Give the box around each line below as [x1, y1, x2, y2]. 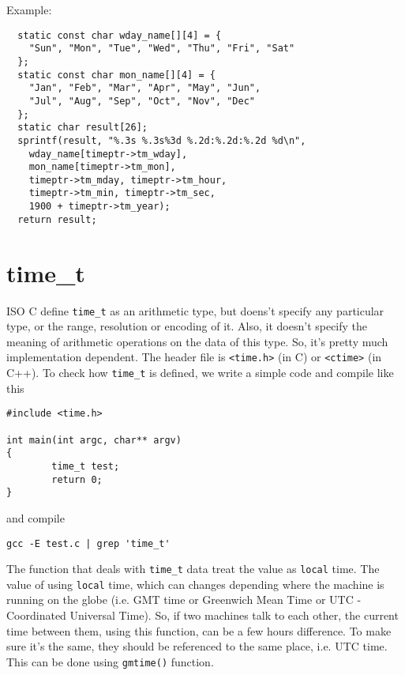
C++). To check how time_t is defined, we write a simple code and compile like [6, 364, 394, 381]
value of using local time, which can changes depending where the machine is [6, 575, 384, 592]
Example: [6, 2, 52, 17]
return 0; [51, 473, 103, 485]
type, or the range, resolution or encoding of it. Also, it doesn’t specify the [6, 318, 368, 334]
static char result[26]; [17, 122, 148, 134]
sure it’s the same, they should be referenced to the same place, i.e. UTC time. [6, 638, 388, 654]
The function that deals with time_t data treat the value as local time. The [6, 560, 380, 577]
